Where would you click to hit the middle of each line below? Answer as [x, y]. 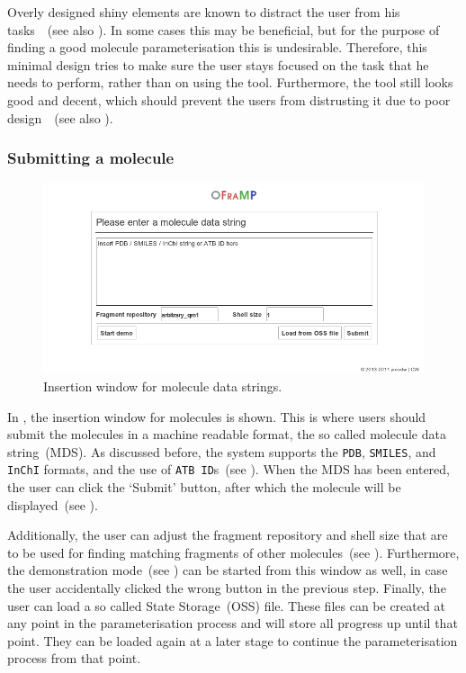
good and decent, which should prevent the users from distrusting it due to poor [229, 99]
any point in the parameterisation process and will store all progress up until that [233, 623]
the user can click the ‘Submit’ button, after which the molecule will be [204, 487]
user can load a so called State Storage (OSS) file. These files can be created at [226, 605]
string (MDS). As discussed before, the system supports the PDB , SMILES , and [222, 451]
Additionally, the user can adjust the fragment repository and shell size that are [228, 535]
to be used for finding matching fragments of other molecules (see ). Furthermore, [233, 552]
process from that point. [74, 658]
